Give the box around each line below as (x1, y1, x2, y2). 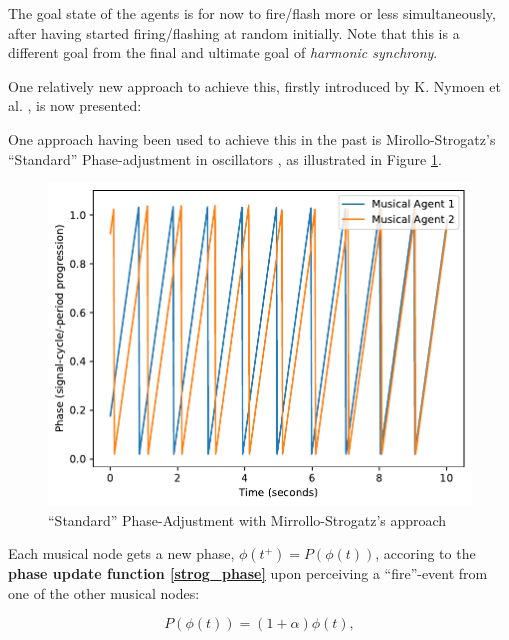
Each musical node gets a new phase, (8, 543, 235, 564)
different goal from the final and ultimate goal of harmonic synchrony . (8, 42, 438, 63)
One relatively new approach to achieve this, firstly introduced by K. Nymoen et (8, 75, 502, 96)
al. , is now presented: (8, 95, 142, 116)
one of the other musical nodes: (8, 582, 200, 603)
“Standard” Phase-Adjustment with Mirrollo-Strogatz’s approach (48, 509, 447, 530)
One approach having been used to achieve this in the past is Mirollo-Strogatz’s (8, 128, 496, 149)
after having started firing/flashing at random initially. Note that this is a (8, 22, 460, 43)
